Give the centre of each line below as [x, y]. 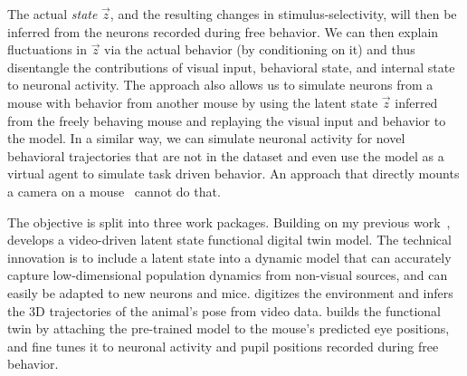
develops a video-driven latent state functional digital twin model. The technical [229, 240]
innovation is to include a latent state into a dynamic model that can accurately [229, 257]
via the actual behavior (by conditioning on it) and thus [260, 49]
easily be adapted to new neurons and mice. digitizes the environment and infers [230, 292]
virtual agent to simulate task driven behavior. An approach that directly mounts [233, 174]
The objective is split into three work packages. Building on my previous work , [229, 222]
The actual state [52, 14]
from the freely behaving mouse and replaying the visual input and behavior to [227, 120]
